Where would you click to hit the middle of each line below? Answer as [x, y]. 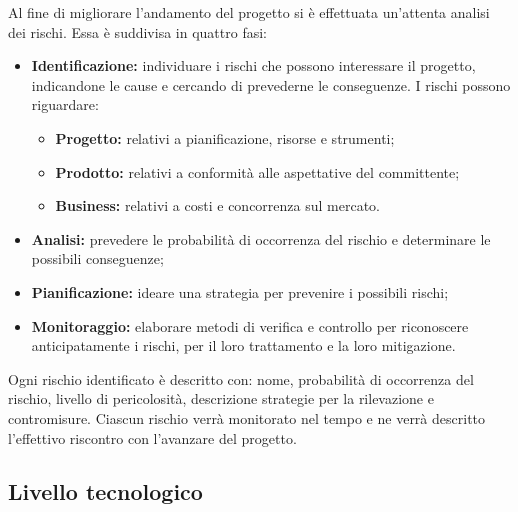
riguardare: [65, 104]
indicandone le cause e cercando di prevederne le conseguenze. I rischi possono [271, 84]
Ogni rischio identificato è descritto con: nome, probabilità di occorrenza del [241, 378]
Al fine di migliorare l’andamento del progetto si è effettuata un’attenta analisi [249, 12]
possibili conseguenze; [97, 258]
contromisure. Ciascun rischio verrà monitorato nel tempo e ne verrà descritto [247, 417]
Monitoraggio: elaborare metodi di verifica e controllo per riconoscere [250, 325]
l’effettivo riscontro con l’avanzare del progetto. [152, 437]
